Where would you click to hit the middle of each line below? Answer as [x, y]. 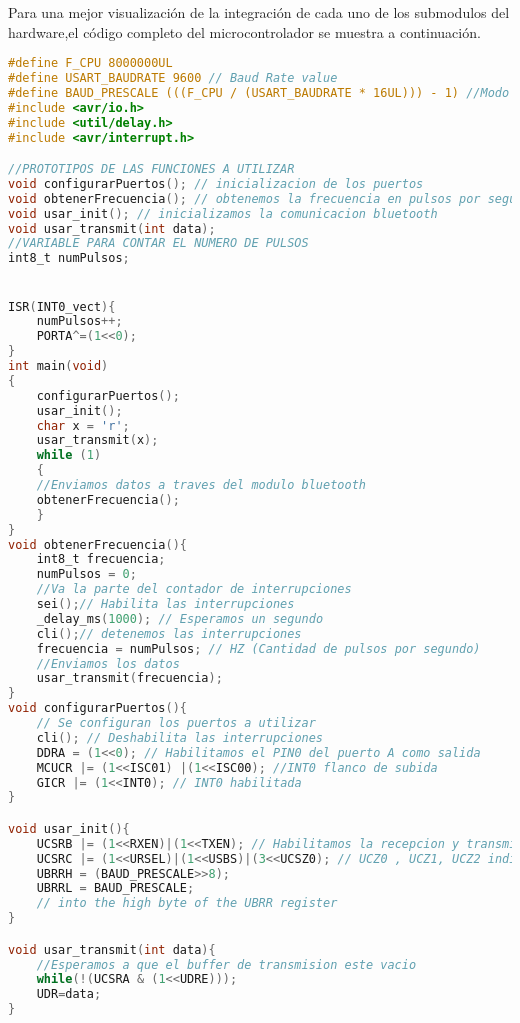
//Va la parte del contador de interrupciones [194, 589]
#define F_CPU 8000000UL [90, 63]
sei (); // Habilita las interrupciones [165, 604]
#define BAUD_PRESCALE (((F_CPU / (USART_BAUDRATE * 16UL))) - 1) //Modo [259, 92]
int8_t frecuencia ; [101, 559]
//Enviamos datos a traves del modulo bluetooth [201, 485]
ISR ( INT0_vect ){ [62, 306]
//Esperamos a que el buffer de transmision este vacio [226, 964]
